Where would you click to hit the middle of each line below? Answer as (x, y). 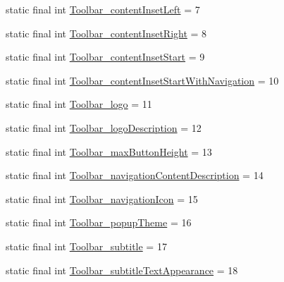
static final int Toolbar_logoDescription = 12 (104, 127)
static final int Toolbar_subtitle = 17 (86, 246)
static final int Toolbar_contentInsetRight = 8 (106, 33)
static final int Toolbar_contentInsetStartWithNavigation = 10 (142, 80)
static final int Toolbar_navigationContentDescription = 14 (135, 175)
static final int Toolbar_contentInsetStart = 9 (105, 57)
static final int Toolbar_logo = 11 (79, 104)
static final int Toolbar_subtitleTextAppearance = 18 (122, 270)
